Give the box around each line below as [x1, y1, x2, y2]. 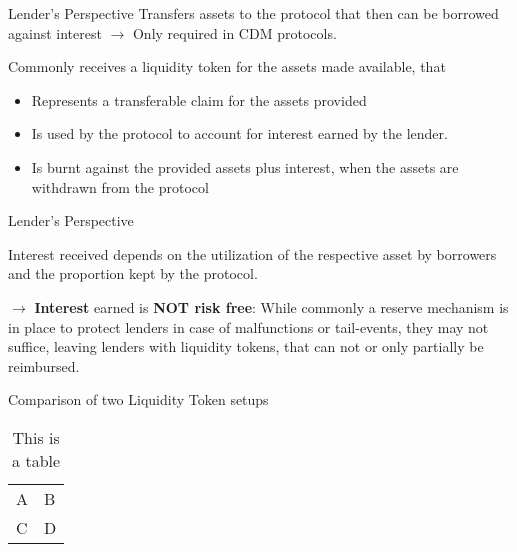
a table [12, 448, 61, 472]
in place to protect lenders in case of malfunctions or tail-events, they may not [8, 316, 489, 337]
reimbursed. [8, 355, 80, 376]
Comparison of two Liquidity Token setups [8, 389, 269, 410]
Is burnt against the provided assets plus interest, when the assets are [31, 156, 459, 177]
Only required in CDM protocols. [132, 22, 337, 43]
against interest [8, 22, 102, 43]
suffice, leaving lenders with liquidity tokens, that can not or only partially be [8, 336, 484, 357]
